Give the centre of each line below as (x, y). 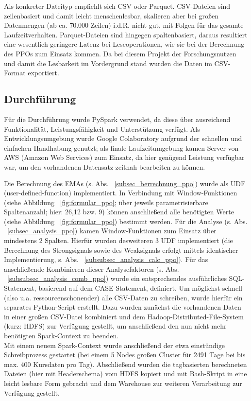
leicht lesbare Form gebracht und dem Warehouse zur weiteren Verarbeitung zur (123, 383)
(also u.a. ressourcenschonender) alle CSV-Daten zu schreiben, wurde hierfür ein (123, 297)
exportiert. (43, 73)
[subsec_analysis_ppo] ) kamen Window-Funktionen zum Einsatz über (112, 231)
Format (15, 73)
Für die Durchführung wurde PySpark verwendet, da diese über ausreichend (117, 119)
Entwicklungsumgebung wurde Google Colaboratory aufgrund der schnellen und (123, 138)
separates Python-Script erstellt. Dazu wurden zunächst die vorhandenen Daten (123, 307)
